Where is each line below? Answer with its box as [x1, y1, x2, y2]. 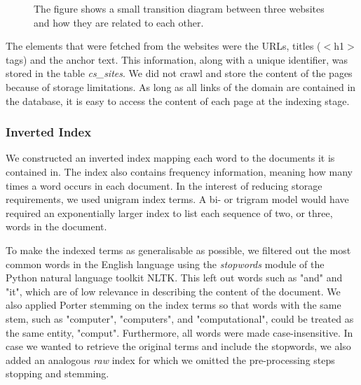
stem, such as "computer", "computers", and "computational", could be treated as [6, 311, 354, 325]
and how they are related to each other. [34, 15, 204, 29]
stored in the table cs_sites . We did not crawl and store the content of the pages [6, 66, 353, 80]
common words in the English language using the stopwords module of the [6, 256, 325, 271]
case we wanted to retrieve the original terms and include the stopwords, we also [6, 339, 351, 353]
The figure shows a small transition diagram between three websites [34, 1, 325, 15]
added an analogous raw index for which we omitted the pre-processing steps [6, 352, 335, 367]
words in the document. [6, 219, 107, 234]
